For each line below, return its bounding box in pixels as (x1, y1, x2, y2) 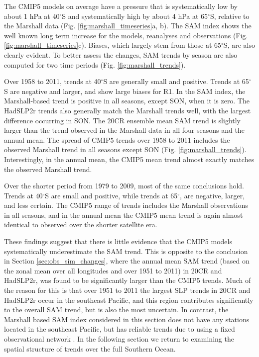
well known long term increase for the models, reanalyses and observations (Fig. (4, 30, 248, 40)
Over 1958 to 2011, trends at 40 (4, 76, 101, 87)
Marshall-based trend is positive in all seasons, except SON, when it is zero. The (4, 95, 250, 106)
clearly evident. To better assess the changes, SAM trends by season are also (4, 49, 238, 60)
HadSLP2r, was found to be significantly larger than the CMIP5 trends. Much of (4, 275, 251, 285)
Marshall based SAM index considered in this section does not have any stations (4, 314, 250, 324)
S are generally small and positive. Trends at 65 (103, 76, 249, 87)
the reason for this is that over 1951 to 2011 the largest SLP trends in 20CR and (4, 285, 251, 295)
